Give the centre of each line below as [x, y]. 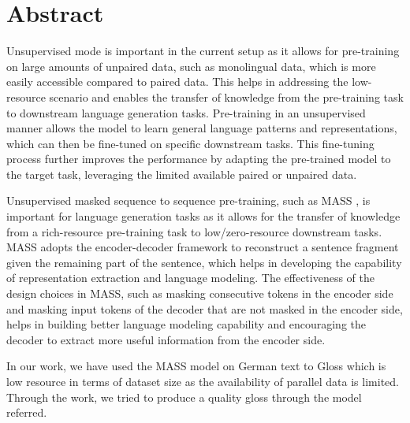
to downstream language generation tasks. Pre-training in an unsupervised [186, 112]
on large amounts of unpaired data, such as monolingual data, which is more [191, 66]
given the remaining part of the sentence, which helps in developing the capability [204, 262]
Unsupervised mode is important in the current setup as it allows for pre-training [203, 51]
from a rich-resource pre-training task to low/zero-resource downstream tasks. [194, 231]
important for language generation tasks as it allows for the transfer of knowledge [203, 216]
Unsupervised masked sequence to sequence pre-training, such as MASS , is [188, 200]
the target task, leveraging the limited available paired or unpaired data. [182, 174]
